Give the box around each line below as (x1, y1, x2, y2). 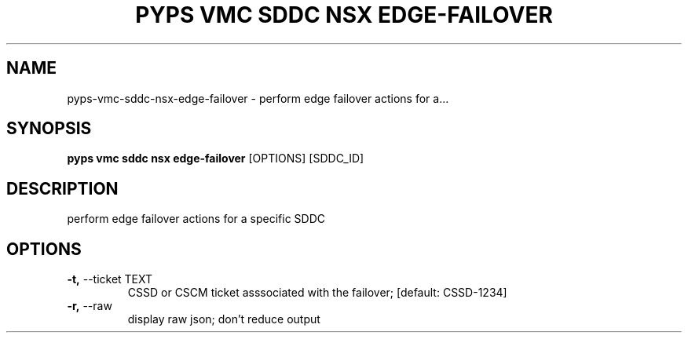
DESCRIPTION (6, 178, 119, 199)
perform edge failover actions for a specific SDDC (67, 212, 326, 226)
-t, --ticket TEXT (67, 272, 153, 286)
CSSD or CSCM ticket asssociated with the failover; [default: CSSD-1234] (127, 286, 507, 300)
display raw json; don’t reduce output (127, 312, 320, 326)
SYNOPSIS (6, 118, 92, 139)
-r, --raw (67, 299, 112, 313)
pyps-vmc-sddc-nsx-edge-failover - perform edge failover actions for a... (67, 91, 449, 105)
